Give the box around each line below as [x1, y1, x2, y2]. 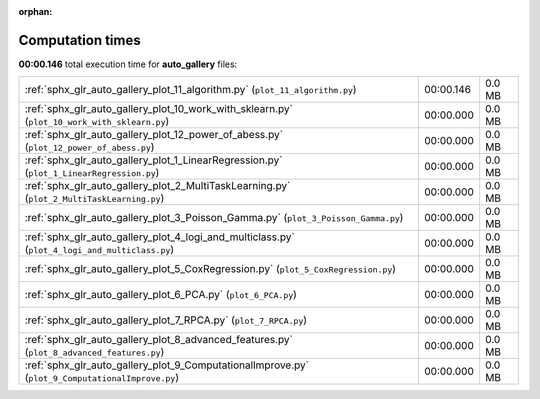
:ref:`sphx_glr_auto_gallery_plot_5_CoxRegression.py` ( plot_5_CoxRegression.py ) [24, 262, 397, 276]
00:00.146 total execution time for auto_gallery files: [18, 58, 238, 70]
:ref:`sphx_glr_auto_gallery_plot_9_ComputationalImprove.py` [24, 358, 310, 372]
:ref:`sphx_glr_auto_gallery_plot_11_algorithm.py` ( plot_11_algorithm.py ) [24, 83, 357, 97]
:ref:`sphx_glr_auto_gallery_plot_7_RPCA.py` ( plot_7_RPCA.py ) [24, 313, 308, 327]
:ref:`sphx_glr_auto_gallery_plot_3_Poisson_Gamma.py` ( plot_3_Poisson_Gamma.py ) [24, 211, 404, 225]
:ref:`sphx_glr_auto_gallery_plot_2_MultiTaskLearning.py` [24, 179, 291, 193]
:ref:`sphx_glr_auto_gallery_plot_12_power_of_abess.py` [24, 128, 284, 142]
